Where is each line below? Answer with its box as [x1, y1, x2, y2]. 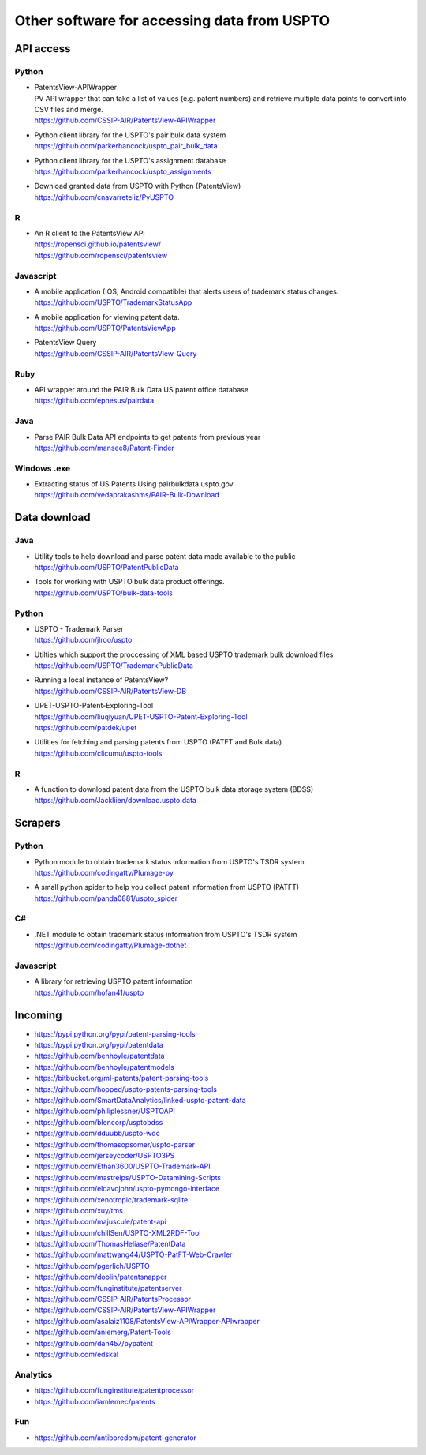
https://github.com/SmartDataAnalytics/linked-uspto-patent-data [34, 1095, 246, 1104]
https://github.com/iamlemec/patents [34, 1397, 155, 1406]
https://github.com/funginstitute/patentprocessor [34, 1386, 195, 1395]
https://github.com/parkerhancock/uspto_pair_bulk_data [34, 141, 218, 151]
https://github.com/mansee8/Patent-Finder [34, 443, 175, 452]
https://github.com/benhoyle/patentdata [34, 1051, 165, 1061]
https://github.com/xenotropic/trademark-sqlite [34, 1194, 189, 1204]
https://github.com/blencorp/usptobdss [34, 1117, 163, 1127]
